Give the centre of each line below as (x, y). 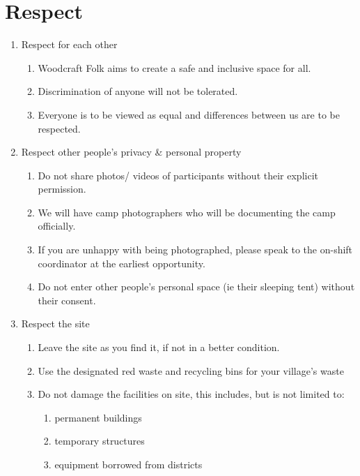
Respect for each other (69, 44)
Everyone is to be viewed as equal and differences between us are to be (189, 114)
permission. (62, 189)
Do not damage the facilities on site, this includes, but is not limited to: (191, 394)
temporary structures (100, 441)
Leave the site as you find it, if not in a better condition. (159, 347)
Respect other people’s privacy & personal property (131, 152)
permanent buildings (98, 417)
